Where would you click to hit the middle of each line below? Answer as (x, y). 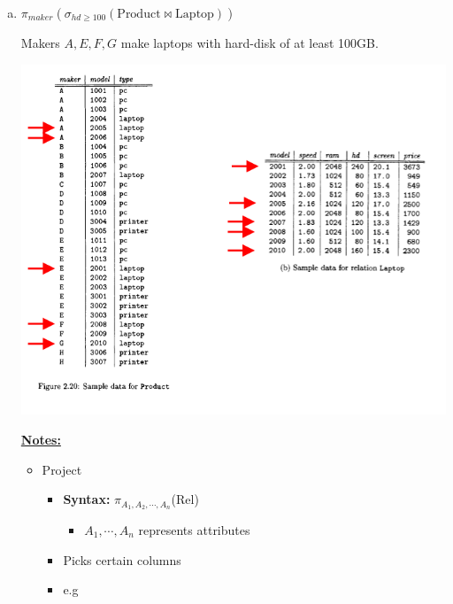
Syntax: (87, 499)
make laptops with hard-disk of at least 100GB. (250, 43)
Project (62, 469)
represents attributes (194, 530)
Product (139, 14)
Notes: (41, 439)
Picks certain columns (122, 559)
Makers (40, 43)
